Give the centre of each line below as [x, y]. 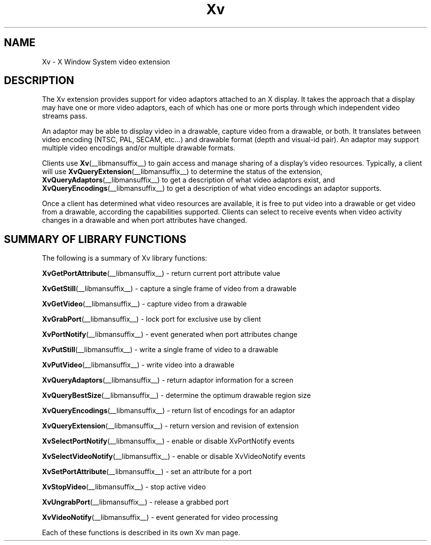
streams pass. [65, 116]
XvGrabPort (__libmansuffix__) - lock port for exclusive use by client [152, 319]
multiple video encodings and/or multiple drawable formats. [139, 148]
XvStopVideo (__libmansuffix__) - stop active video [124, 487]
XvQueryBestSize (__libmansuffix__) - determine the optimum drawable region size [176, 395]
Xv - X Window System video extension [106, 61]
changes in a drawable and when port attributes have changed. [145, 220]
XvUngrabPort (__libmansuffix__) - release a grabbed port [135, 502]
